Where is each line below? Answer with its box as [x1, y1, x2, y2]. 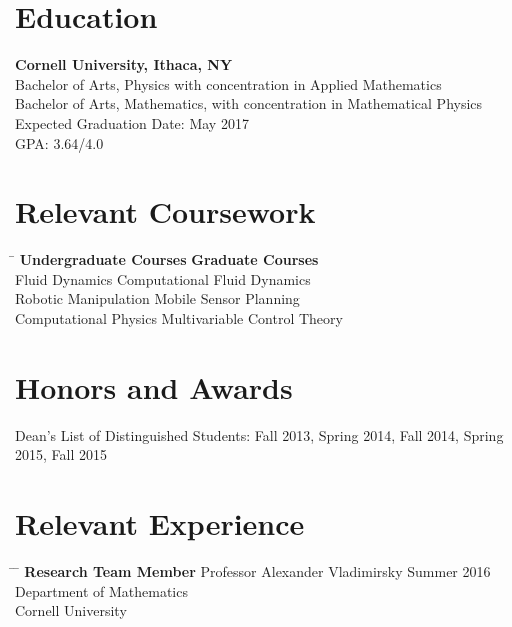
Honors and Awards [15, 366, 293, 407]
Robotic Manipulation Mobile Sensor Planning [15, 288, 300, 309]
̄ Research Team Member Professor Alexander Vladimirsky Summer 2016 [15, 561, 491, 582]
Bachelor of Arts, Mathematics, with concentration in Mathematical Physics [15, 93, 483, 114]
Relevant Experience [15, 503, 305, 544]
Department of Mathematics [15, 580, 188, 601]
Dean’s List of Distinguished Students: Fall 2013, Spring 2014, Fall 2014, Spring [15, 424, 504, 445]
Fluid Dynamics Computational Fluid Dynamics [15, 268, 311, 289]
